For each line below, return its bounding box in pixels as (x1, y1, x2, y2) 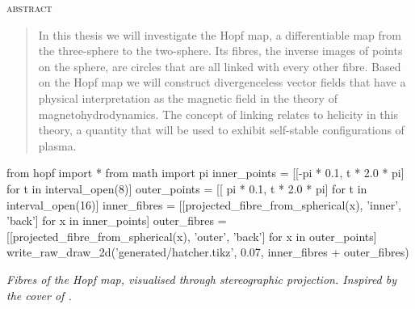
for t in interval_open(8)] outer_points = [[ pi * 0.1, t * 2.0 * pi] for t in (6, 180, 367, 197)
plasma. (38, 137, 77, 154)
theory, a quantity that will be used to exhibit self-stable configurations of (38, 121, 405, 138)
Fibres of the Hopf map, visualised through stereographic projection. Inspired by (6, 270, 397, 287)
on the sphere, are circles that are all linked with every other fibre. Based (38, 57, 401, 74)
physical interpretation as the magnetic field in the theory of (38, 89, 337, 106)
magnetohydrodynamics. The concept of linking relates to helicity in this (38, 105, 399, 122)
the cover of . (6, 286, 72, 303)
